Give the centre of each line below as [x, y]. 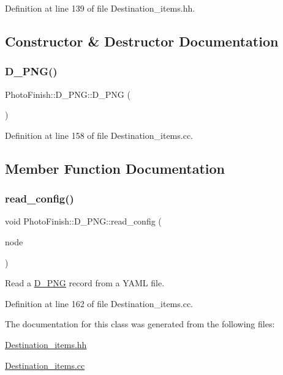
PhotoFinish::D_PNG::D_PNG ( [68, 94]
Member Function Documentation [115, 168]
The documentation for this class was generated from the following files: [140, 324]
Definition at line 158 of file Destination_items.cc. [99, 135]
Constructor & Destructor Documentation [142, 41]
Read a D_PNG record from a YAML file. [85, 283]
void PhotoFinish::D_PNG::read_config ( [83, 221]
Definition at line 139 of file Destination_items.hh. [100, 8]
